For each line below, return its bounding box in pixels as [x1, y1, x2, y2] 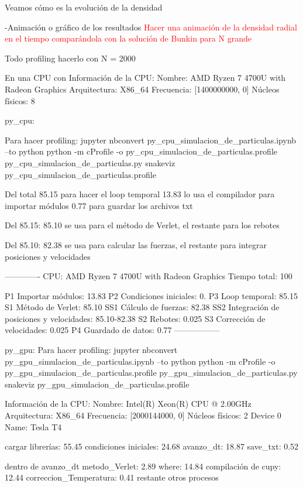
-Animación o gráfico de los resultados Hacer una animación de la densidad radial [5, 20, 297, 33]
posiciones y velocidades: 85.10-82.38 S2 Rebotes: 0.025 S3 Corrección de [5, 312, 266, 324]
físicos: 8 [5, 94, 35, 107]
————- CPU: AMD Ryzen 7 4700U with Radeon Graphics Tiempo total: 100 [5, 270, 292, 282]
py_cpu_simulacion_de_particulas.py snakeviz [5, 156, 175, 169]
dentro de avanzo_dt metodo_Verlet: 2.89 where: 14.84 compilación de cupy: [5, 459, 281, 472]
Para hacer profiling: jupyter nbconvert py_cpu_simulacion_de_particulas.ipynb [5, 133, 297, 146]
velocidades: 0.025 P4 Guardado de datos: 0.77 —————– [5, 324, 220, 336]
